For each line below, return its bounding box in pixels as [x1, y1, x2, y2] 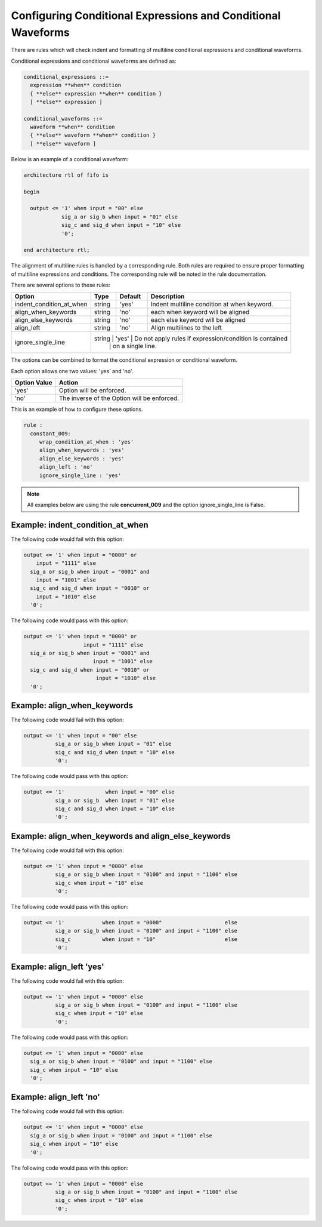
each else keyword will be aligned [150, 316, 246, 324]
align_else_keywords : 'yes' [39, 455, 125, 462]
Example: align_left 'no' [11, 1092, 101, 1102]
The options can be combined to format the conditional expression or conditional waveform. [11, 356, 238, 364]
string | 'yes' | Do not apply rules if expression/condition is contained [94, 334, 288, 343]
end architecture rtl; [23, 247, 90, 254]
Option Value [14, 379, 53, 387]
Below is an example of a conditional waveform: [11, 155, 129, 162]
